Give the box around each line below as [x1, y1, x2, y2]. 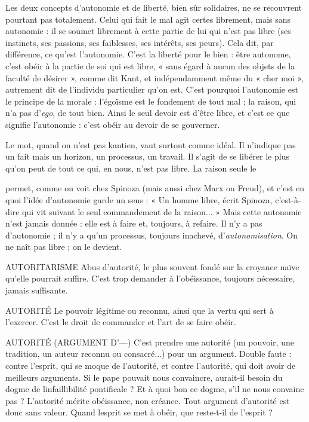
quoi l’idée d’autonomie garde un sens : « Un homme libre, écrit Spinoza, [5, 193, 273, 206]
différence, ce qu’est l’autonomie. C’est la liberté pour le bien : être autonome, [5, 48, 291, 60]
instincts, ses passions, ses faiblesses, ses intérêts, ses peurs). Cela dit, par [5, 36, 274, 48]
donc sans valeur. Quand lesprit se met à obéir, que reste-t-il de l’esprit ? [5, 406, 273, 418]
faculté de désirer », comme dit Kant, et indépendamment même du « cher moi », [5, 71, 304, 84]
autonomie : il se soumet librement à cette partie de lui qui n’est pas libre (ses [5, 25, 291, 37]
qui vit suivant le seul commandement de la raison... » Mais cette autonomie [22, 205, 302, 218]
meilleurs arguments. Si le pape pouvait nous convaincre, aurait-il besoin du [5, 371, 283, 383]
